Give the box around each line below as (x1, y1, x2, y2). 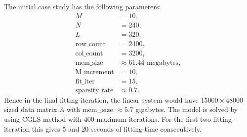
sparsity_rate (75, 86, 114, 94)
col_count (75, 50, 103, 57)
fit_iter (75, 78, 95, 85)
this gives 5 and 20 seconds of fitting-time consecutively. (32, 123, 202, 134)
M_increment (75, 68, 114, 76)
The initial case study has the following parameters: (4, 1, 161, 11)
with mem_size (66, 104, 113, 114)
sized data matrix (4, 104, 57, 114)
